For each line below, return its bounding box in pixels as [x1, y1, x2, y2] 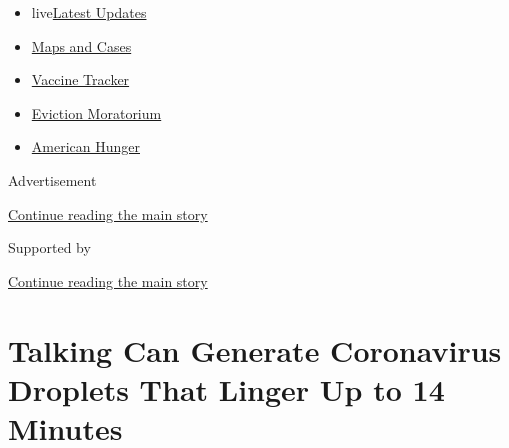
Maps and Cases [31, 35, 132, 56]
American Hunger [31, 136, 140, 157]
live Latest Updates [31, 2, 147, 22]
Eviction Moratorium [31, 102, 162, 123]
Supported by [8, 237, 91, 258]
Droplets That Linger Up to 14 [8, 368, 445, 409]
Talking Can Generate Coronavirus [8, 329, 502, 370]
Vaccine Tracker [31, 69, 130, 90]
